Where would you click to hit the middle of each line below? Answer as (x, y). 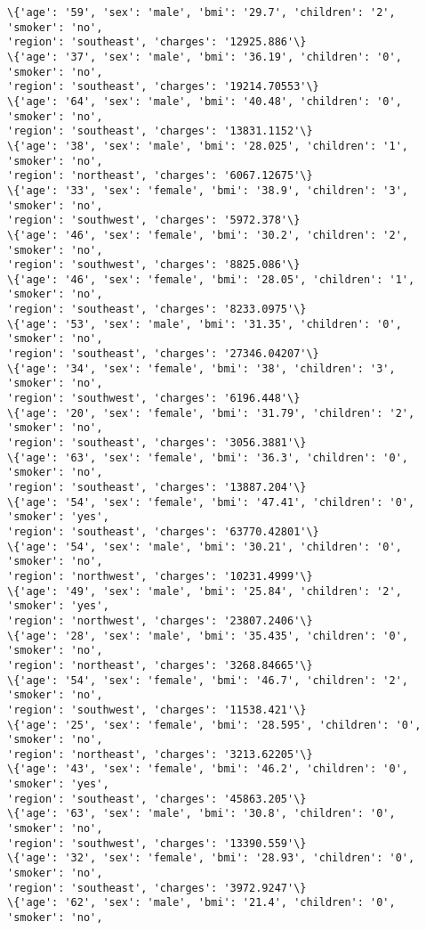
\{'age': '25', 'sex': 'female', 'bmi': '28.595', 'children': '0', (214, 725)
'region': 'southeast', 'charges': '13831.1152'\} (160, 131)
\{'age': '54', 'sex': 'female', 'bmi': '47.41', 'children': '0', (211, 502)
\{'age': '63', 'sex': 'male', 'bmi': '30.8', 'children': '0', (201, 814)
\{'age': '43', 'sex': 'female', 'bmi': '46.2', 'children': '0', (208, 769)
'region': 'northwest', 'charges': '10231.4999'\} (160, 576)
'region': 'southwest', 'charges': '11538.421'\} (157, 710)
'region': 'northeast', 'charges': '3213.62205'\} (160, 754)
